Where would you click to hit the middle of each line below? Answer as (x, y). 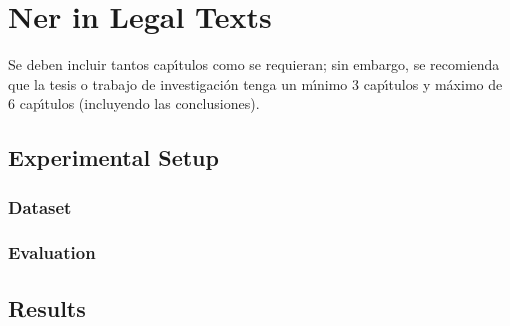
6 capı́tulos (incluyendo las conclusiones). (134, 103)
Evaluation (52, 252)
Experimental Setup (113, 157)
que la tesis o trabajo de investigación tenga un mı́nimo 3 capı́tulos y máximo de (255, 83)
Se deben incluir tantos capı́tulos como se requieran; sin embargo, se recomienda (254, 64)
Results (47, 307)
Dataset (40, 206)
